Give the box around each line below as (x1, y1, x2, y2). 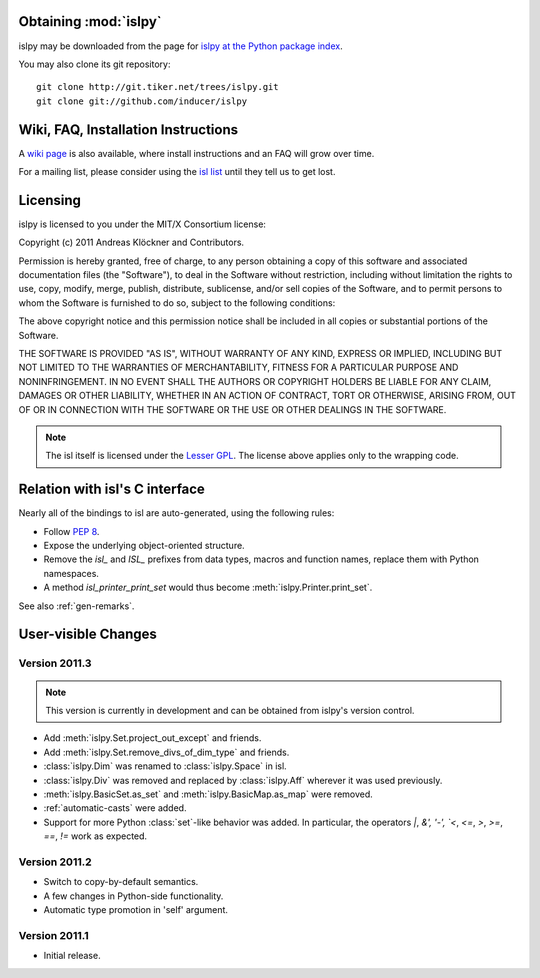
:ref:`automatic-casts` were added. (43, 802, 187, 814)
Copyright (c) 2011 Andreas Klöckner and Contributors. (18, 236, 245, 249)
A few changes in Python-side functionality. (43, 890, 224, 902)
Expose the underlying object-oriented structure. (43, 540, 245, 552)
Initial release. (43, 950, 101, 962)
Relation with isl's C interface (18, 481, 205, 498)
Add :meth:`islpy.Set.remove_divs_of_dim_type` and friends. (43, 746, 290, 758)
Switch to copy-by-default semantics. (43, 876, 199, 888)
